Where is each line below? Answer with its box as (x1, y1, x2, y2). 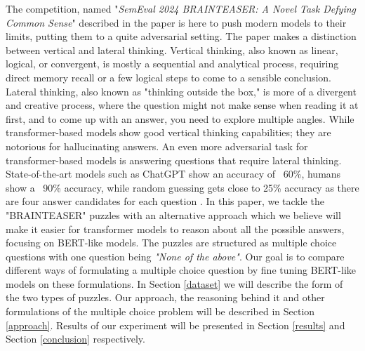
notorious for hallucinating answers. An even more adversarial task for (6, 138, 308, 153)
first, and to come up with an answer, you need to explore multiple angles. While (6, 111, 354, 126)
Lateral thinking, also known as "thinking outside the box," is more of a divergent (6, 84, 357, 98)
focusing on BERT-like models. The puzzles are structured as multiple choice (6, 235, 337, 250)
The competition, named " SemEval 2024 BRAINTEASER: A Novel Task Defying (6, 1, 356, 15)
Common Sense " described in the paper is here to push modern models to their (6, 15, 347, 29)
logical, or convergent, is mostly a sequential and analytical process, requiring (6, 56, 339, 71)
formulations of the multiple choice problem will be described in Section (6, 304, 315, 319)
